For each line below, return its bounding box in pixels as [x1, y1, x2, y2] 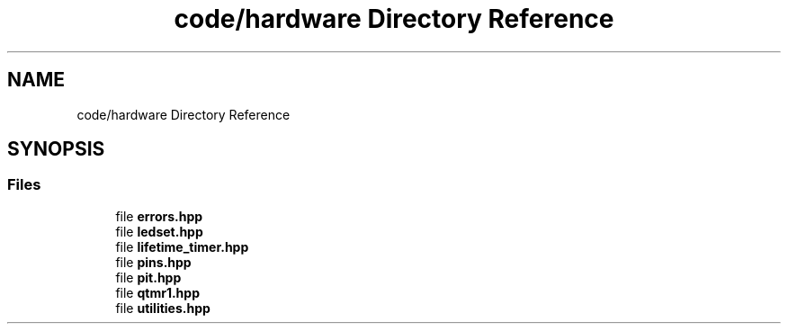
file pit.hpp [115, 269, 182, 285]
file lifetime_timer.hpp [115, 238, 249, 255]
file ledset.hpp [115, 223, 203, 239]
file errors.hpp [115, 208, 203, 224]
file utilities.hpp [115, 300, 210, 316]
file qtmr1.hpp [115, 284, 200, 300]
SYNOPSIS [7, 138, 105, 161]
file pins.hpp [115, 254, 192, 270]
